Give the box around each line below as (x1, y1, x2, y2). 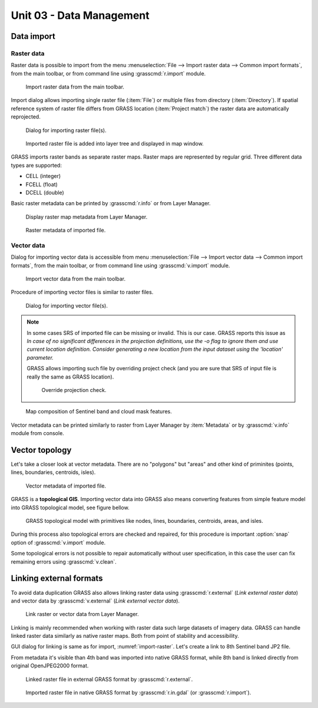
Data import (11, 31, 55, 41)
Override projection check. (41, 387, 107, 393)
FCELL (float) (25, 180, 58, 188)
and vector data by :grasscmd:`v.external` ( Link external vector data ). (11, 597, 180, 604)
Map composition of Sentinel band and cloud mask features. (25, 408, 172, 415)
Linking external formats (11, 574, 103, 584)
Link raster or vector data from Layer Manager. (25, 611, 139, 618)
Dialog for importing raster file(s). (25, 127, 107, 134)
